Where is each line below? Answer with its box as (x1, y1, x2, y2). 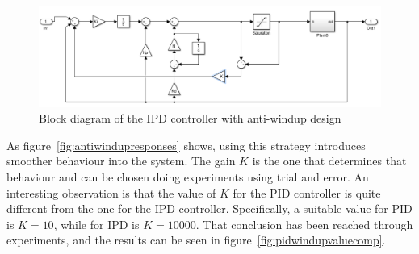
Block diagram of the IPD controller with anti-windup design (39, 110, 341, 127)
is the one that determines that (252, 152, 407, 169)
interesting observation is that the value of (6, 184, 216, 201)
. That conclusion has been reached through (195, 215, 413, 232)
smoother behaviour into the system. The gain (6, 152, 236, 169)
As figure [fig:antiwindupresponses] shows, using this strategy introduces (6, 136, 366, 153)
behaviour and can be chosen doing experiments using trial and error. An (6, 169, 369, 185)
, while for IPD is (53, 215, 140, 232)
